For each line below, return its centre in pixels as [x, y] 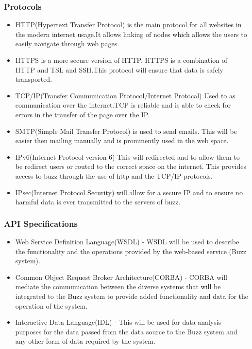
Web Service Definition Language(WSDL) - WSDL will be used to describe [127, 241]
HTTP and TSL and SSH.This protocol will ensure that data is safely [119, 69]
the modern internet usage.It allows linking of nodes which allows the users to [131, 34]
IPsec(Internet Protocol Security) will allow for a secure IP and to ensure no [129, 192]
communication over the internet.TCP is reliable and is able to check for [123, 105]
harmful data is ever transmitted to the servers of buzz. [98, 202]
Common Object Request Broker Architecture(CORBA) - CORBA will [121, 277]
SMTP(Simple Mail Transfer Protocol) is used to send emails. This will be [126, 131]
